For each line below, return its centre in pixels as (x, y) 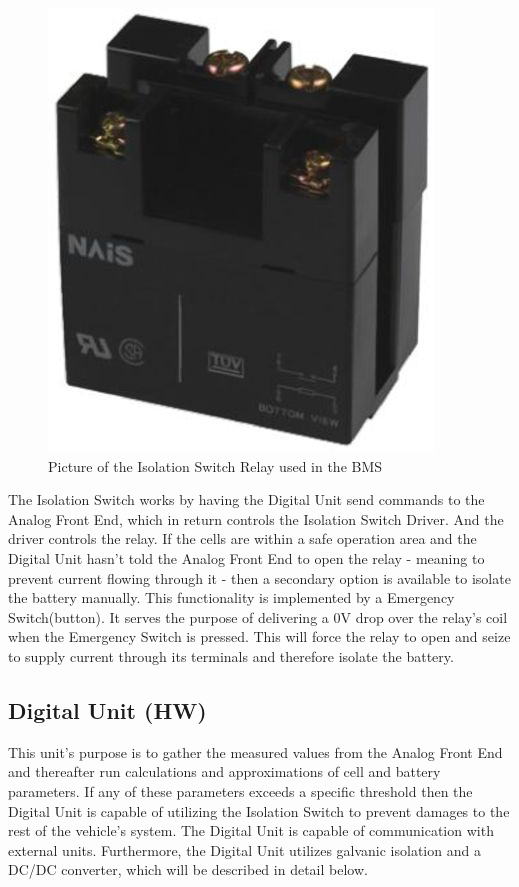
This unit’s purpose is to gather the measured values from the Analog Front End (255, 751)
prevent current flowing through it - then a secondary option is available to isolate (259, 577)
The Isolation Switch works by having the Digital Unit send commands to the (246, 499)
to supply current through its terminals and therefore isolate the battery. (231, 655)
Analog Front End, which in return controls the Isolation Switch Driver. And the (256, 518)
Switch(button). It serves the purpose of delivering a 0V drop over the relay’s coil (258, 616)
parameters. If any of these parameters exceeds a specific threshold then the (240, 790)
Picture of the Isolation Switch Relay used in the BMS (215, 465)
